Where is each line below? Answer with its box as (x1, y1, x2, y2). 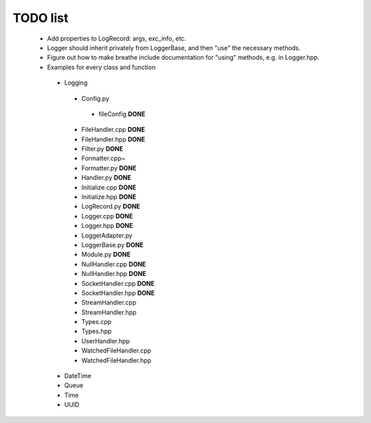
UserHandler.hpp (81, 336, 130, 345)
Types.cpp (81, 318, 112, 326)
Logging (64, 79, 88, 87)
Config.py (81, 94, 110, 102)
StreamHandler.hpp (81, 308, 137, 316)
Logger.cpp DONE (81, 211, 133, 220)
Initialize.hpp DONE (81, 193, 137, 201)
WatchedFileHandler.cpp (81, 347, 151, 355)
